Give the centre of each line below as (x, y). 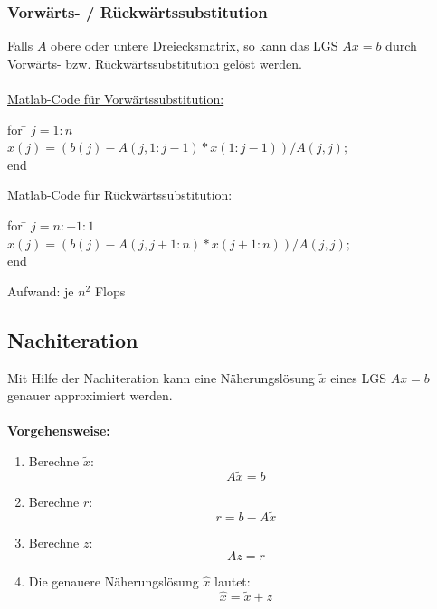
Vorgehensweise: (59, 431)
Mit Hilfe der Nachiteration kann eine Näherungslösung (161, 377)
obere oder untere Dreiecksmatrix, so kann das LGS (195, 46)
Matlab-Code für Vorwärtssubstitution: (116, 98)
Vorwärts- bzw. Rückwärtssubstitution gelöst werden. (155, 63)
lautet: (233, 581)
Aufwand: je (41, 290)
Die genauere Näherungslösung (114, 581)
